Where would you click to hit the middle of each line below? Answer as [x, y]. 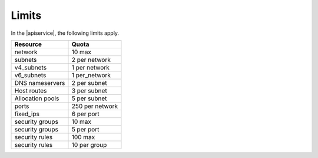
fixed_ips [27, 114]
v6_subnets [30, 75]
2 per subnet [89, 83]
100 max [83, 137]
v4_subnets [31, 67]
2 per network [91, 60]
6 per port [85, 114]
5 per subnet [89, 98]
